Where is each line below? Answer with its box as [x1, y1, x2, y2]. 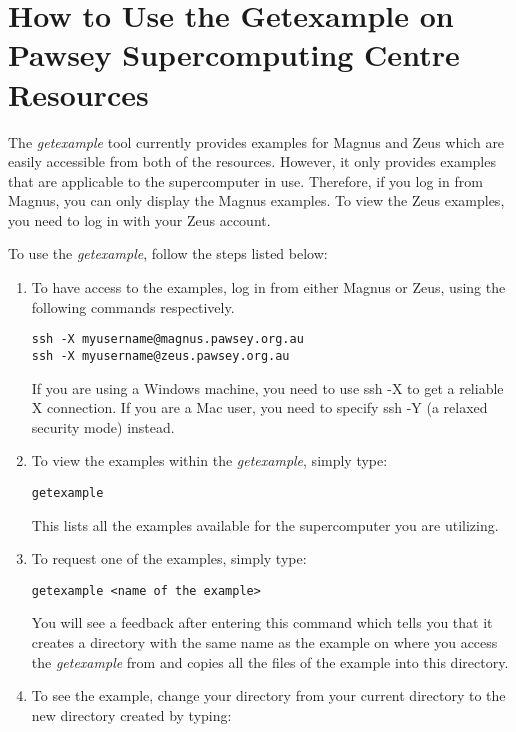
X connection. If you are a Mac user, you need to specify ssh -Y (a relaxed [31, 397, 488, 418]
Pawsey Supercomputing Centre [8, 34, 460, 75]
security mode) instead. [31, 416, 175, 437]
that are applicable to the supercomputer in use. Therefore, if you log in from [8, 170, 483, 191]
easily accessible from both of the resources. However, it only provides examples [8, 151, 496, 172]
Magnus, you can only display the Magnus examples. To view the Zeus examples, [8, 190, 505, 211]
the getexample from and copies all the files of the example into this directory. [31, 651, 509, 672]
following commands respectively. [31, 296, 235, 317]
